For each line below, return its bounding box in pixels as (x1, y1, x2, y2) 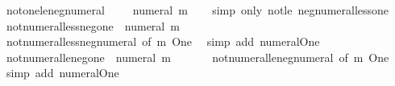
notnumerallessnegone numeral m (6, 17, 180, 34)
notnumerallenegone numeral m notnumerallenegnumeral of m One (6, 48, 389, 65)
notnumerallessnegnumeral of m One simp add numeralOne (6, 33, 320, 50)
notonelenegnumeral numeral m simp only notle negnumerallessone (6, 2, 389, 18)
